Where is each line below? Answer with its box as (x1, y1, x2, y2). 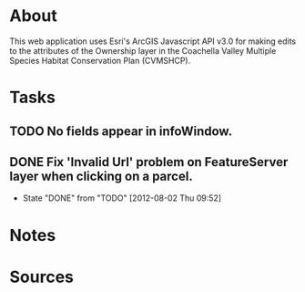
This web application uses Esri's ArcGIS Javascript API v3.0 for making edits (9, 36, 297, 47)
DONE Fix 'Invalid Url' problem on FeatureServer (9, 154, 289, 170)
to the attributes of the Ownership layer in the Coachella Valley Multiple (9, 45, 277, 56)
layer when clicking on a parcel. (9, 168, 193, 183)
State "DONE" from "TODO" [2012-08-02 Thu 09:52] (22, 193, 221, 203)
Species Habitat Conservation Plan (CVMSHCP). (9, 55, 191, 66)
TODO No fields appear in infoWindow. (9, 123, 233, 139)
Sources (9, 266, 75, 287)
